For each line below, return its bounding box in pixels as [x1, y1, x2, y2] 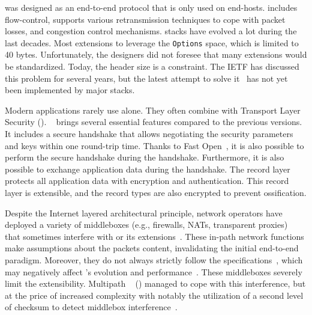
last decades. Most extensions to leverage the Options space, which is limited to [5, 36, 299, 49]
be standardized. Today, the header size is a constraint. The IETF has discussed [5, 60, 299, 73]
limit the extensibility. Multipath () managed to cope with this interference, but [5, 277, 306, 290]
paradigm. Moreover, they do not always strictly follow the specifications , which [5, 253, 303, 266]
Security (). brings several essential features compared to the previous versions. [5, 115, 302, 128]
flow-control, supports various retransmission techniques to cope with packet [5, 13, 286, 25]
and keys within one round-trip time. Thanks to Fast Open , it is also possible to [5, 139, 304, 151]
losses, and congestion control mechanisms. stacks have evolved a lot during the [5, 25, 297, 37]
